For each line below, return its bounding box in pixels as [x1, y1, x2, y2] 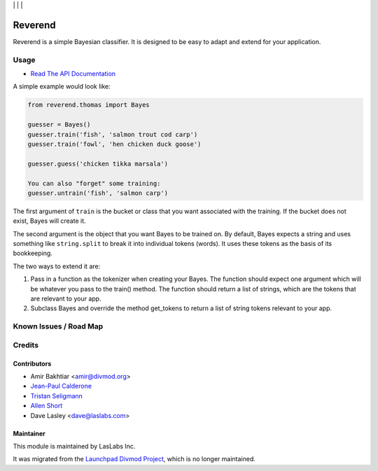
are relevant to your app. [30, 294, 101, 303]
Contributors [13, 359, 52, 368]
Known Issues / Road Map [13, 321, 104, 331]
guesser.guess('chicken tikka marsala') [27, 159, 168, 168]
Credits [13, 340, 38, 349]
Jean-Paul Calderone [30, 382, 92, 391]
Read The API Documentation [30, 70, 115, 78]
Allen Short [30, 402, 63, 410]
